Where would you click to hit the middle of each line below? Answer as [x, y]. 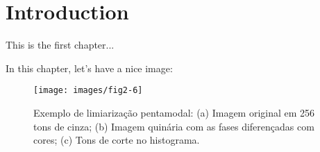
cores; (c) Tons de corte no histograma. [117, 140]
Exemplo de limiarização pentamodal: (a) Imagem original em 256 [174, 112]
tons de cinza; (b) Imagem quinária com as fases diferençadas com [174, 126]
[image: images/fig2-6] [88, 91]
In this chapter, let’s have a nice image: [89, 68]
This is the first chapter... [60, 45]
